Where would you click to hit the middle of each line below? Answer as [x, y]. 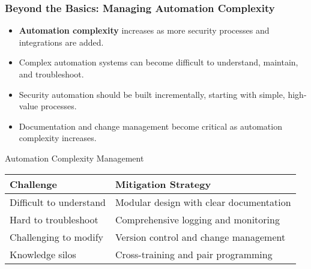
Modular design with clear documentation [203, 202]
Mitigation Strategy [163, 184]
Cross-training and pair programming [194, 254]
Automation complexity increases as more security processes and [144, 30]
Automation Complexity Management [74, 158]
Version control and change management [200, 237]
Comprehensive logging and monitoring [197, 219]
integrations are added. [61, 42]
